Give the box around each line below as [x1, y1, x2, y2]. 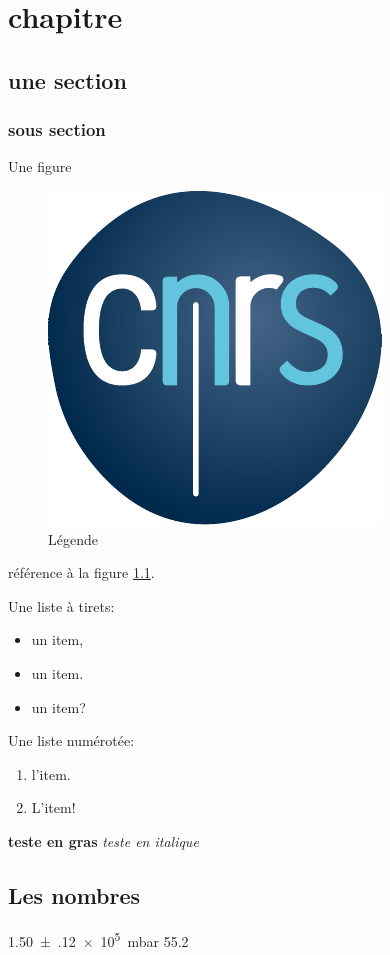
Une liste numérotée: [8, 730, 135, 751]
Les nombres [8, 879, 141, 910]
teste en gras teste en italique [8, 830, 199, 851]
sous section [8, 117, 106, 142]
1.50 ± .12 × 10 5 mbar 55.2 [8, 927, 189, 951]
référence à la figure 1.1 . [8, 562, 155, 583]
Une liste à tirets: [8, 595, 115, 616]
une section [8, 64, 127, 95]
